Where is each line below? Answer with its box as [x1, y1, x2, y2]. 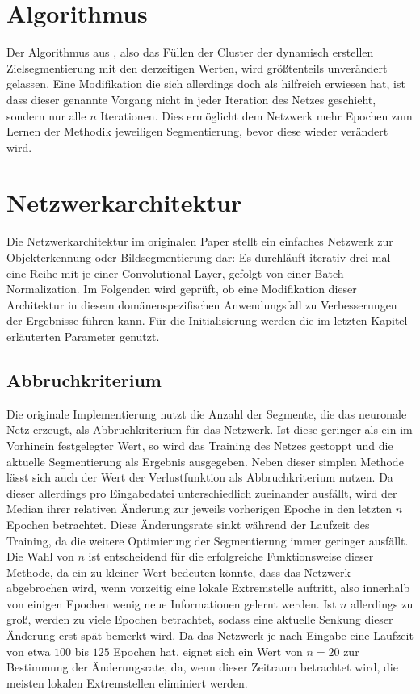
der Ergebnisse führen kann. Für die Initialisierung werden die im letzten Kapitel [6, 312, 408, 329]
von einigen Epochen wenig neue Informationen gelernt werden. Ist [6, 595, 337, 612]
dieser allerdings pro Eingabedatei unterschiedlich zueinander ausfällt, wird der [6, 484, 397, 501]
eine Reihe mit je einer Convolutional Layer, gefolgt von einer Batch [6, 264, 344, 281]
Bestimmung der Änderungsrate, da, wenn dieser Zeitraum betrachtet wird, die [6, 658, 398, 675]
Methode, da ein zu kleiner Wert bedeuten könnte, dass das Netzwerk [6, 563, 351, 580]
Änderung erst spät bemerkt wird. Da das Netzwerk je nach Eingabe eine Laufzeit [6, 627, 414, 644]
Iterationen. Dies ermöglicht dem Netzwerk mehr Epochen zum [100, 107, 413, 124]
